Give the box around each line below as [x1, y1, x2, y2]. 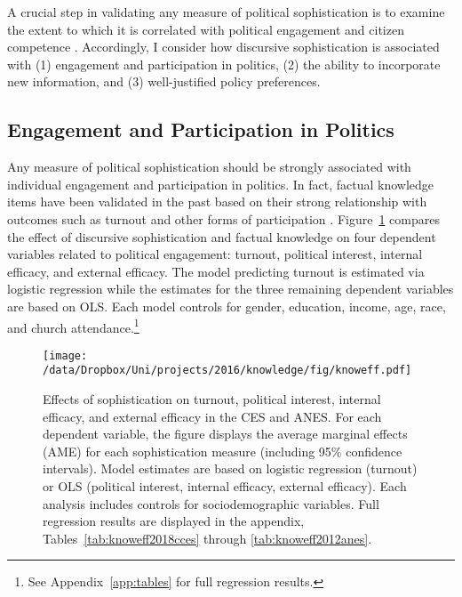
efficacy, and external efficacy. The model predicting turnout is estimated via [7, 262, 425, 280]
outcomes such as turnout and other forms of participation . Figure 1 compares [7, 209, 440, 228]
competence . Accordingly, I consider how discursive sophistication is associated [7, 37, 440, 56]
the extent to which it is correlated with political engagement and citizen [7, 20, 404, 38]
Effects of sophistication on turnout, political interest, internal [43, 390, 381, 408]
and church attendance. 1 [7, 315, 139, 336]
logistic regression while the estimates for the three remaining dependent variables [7, 279, 454, 298]
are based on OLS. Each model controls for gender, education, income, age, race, [7, 296, 446, 315]
